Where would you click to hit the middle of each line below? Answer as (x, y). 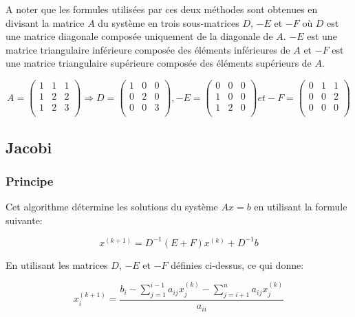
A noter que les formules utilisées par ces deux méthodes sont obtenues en (162, 9)
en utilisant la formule (301, 207)
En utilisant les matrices (57, 264)
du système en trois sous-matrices (169, 22)
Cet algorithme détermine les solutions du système (112, 207)
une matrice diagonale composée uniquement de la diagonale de (139, 36)
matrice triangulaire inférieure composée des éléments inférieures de (148, 49)
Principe (30, 181)
